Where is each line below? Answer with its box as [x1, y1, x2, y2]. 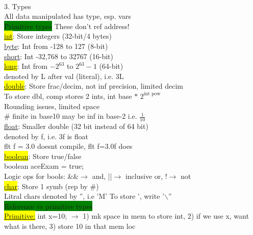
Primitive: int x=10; [4, 211, 67, 221]
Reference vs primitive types [4, 200, 93, 211]
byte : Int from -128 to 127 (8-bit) [4, 40, 108, 51]
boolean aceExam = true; [4, 161, 84, 171]
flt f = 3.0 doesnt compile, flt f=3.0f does [4, 141, 133, 151]
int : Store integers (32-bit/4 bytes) [4, 31, 112, 41]
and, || [92, 170, 112, 181]
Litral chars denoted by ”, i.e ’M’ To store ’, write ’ [4, 191, 164, 201]
